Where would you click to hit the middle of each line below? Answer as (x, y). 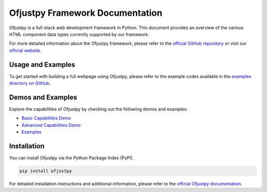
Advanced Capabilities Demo (51, 125)
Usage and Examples (42, 64)
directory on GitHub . (30, 83)
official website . (25, 50)
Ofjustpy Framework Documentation (86, 13)
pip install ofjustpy (46, 171)
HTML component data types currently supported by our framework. (79, 34)
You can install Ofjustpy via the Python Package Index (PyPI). (71, 158)
